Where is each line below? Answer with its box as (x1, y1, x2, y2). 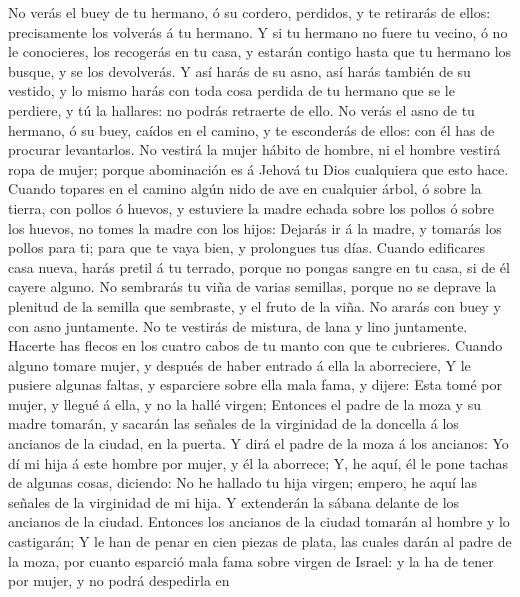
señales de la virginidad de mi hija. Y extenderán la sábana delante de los (8, 491, 460, 512)
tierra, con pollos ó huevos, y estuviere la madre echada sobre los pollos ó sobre (8, 197, 495, 218)
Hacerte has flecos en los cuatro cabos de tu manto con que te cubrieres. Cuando (8, 335, 503, 356)
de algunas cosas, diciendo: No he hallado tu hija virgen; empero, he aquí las (8, 472, 478, 493)
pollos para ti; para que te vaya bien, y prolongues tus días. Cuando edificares (8, 237, 485, 258)
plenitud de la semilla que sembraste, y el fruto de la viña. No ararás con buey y (8, 295, 501, 316)
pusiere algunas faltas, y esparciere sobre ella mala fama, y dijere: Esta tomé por (8, 374, 502, 395)
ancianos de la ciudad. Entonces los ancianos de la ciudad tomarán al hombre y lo (8, 511, 510, 532)
